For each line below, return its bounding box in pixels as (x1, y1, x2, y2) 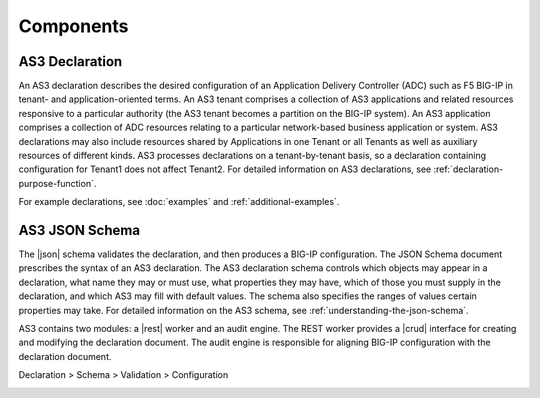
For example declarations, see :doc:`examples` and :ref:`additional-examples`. (18, 196, 340, 208)
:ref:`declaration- (433, 163, 504, 175)
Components (18, 15, 129, 37)
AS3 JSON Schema (18, 222, 140, 239)
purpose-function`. (18, 177, 97, 189)
